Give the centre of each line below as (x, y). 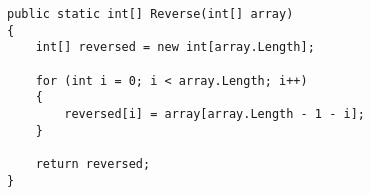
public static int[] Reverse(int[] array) (150, 14)
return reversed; (93, 163)
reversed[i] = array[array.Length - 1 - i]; (214, 113)
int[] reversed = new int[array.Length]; (175, 47)
